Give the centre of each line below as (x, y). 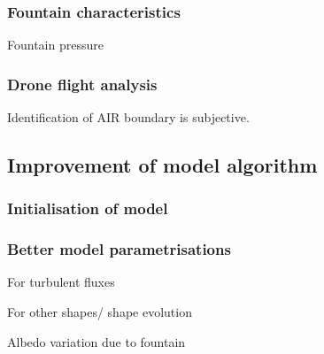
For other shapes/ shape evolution (100, 312)
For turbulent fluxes (61, 282)
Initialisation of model (88, 208)
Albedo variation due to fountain (96, 341)
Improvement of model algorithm (162, 165)
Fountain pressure (55, 45)
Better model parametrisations (119, 249)
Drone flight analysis (82, 84)
